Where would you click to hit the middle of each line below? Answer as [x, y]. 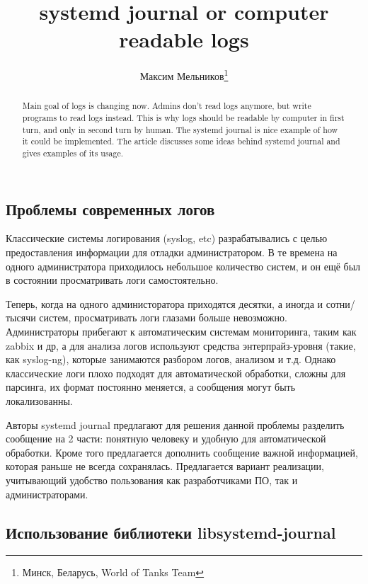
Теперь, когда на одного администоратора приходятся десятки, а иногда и [165, 303]
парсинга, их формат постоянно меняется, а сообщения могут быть [151, 387]
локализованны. [39, 400]
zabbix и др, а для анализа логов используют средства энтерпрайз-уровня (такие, [181, 345]
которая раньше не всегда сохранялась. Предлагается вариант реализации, [165, 466]
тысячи [21, 317]
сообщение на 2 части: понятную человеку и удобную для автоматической [166, 439]
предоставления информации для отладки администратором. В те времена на [172, 252]
